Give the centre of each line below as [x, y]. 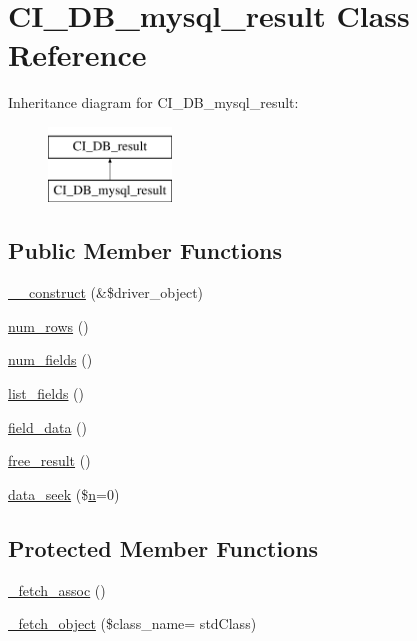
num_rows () [48, 325]
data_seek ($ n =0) [64, 493]
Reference [77, 54]
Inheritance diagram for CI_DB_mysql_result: [153, 102]
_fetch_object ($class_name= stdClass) [132, 623]
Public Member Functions [145, 250]
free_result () [49, 460]
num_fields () [50, 359]
